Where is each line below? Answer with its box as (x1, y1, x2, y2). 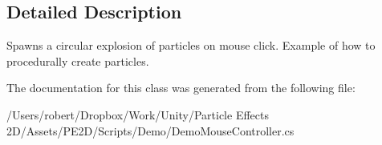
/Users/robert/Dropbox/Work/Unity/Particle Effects (6, 106, 269, 123)
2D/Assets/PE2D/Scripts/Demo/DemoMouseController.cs (6, 122, 295, 139)
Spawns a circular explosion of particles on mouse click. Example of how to (6, 37, 376, 54)
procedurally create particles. (6, 52, 149, 69)
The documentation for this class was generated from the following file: (6, 79, 356, 96)
